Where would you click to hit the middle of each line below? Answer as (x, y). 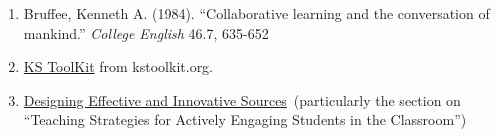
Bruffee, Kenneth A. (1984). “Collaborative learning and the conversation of (256, 13)
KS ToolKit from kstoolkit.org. (118, 66)
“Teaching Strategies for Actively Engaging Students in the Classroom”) (245, 119)
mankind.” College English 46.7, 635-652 (146, 32)
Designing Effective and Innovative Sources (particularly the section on (242, 99)
